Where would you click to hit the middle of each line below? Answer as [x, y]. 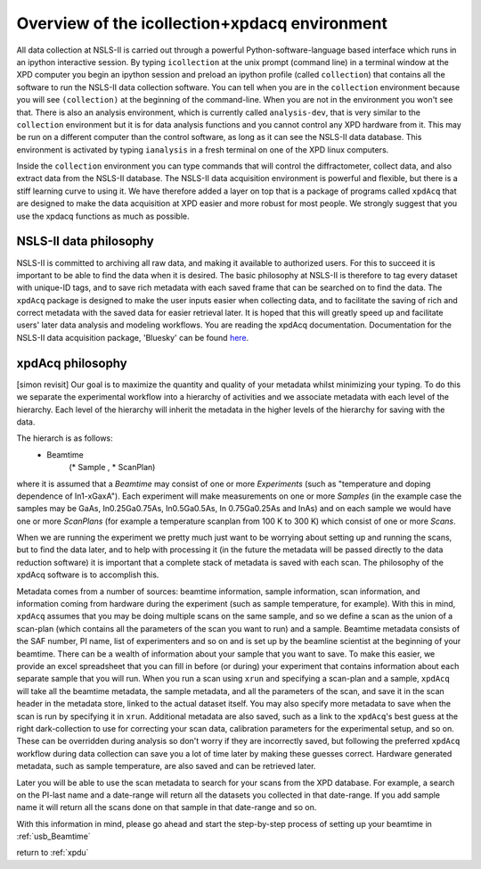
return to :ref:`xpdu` [53, 853]
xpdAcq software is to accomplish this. [88, 575]
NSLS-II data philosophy [86, 241]
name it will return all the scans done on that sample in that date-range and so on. [167, 807]
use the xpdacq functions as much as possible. [103, 216]
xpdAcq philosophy [72, 363]
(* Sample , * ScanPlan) [112, 468]
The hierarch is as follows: [65, 438]
